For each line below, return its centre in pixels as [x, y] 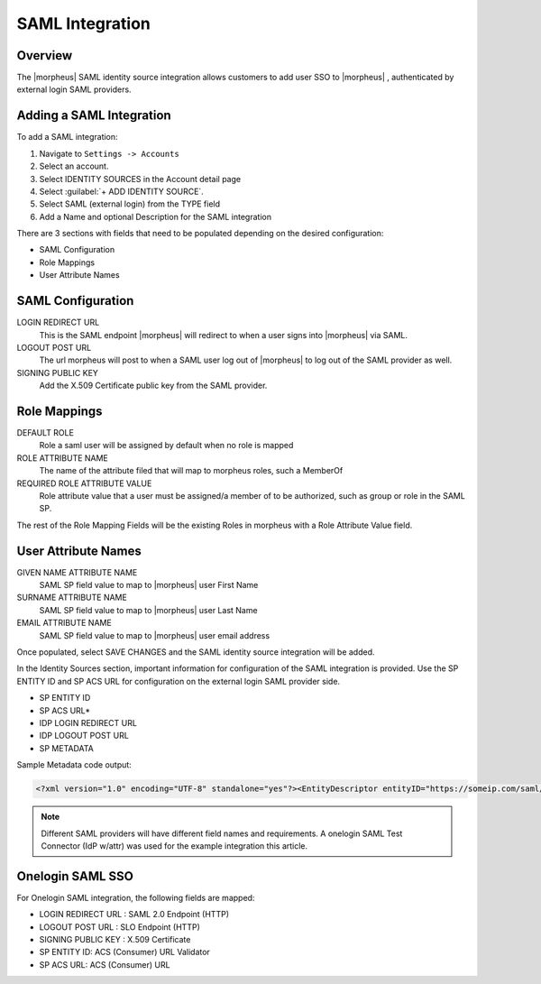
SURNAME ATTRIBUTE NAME [72, 598]
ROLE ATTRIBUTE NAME [62, 458]
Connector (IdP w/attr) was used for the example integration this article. [174, 846]
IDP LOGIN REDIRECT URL [88, 722]
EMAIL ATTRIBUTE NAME [64, 623]
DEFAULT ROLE [45, 433]
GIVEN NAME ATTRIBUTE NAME [77, 572]
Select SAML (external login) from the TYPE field [130, 204]
